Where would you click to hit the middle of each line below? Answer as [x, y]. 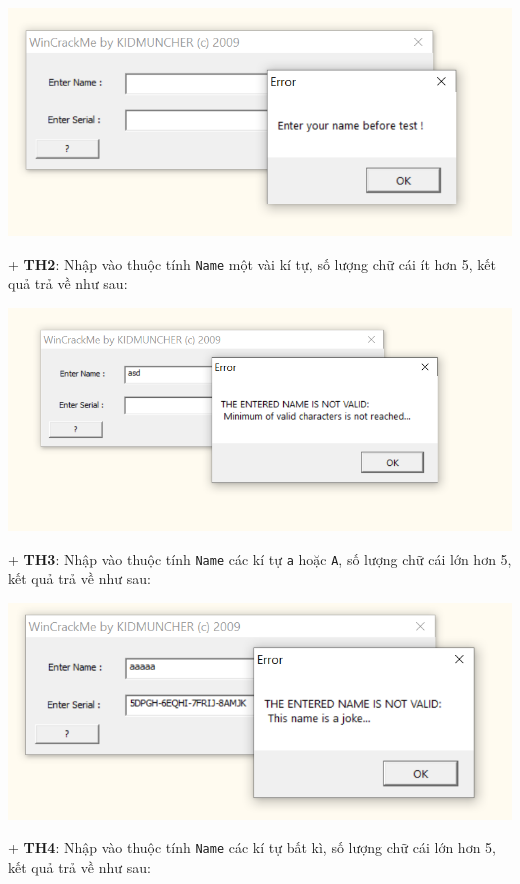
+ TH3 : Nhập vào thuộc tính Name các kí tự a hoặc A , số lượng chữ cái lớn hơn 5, [260, 558]
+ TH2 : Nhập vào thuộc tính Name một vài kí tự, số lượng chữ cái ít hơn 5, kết [252, 263]
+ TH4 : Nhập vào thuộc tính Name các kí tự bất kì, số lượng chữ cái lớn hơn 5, [252, 847]
